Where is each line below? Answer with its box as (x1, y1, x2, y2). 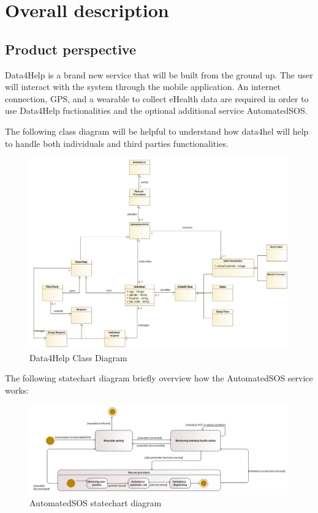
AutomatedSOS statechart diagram (29, 496, 162, 509)
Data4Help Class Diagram (29, 351, 127, 364)
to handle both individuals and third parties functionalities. (5, 137, 229, 149)
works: (5, 383, 29, 396)
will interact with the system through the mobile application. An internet (5, 80, 281, 93)
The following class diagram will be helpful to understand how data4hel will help (5, 124, 309, 137)
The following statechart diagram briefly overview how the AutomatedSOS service (5, 372, 313, 384)
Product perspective (5, 39, 136, 58)
